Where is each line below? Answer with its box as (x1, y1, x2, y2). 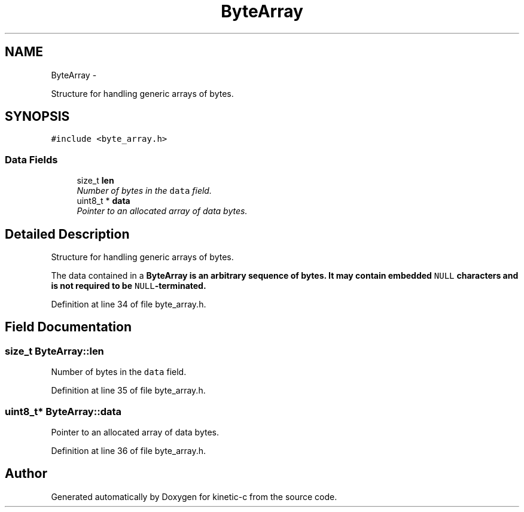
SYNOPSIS (5, 109, 70, 124)
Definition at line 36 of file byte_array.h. (51, 446, 206, 456)
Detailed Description (5, 226, 130, 242)
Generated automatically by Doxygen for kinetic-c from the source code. (51, 491, 337, 502)
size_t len (77, 175, 114, 186)
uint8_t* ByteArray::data (5, 405, 122, 417)
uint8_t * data (77, 196, 130, 206)
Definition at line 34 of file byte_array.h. (51, 299, 206, 310)
